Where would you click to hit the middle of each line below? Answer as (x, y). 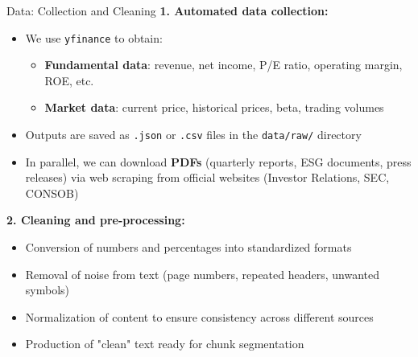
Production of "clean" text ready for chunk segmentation (165, 344)
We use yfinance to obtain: (94, 37)
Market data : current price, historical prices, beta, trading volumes (214, 107)
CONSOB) (52, 193)
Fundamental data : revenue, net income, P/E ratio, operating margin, (223, 65)
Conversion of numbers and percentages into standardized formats (188, 247)
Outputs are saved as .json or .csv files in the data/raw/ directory (193, 135)
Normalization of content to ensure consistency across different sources (199, 316)
